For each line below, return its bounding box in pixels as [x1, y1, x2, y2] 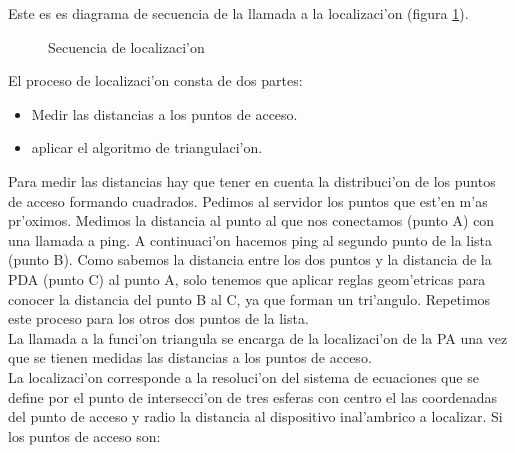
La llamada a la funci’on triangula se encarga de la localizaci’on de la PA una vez [8, 327, 508, 348]
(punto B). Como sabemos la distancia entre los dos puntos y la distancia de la [8, 249, 492, 270]
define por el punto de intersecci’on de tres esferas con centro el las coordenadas [8, 386, 498, 407]
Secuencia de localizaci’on [48, 36, 205, 57]
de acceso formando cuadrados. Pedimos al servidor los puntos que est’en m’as [8, 190, 488, 211]
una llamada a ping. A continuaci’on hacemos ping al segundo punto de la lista [8, 229, 493, 250]
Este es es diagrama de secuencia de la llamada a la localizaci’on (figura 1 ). [8, 3, 469, 23]
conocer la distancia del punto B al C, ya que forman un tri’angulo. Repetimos [8, 288, 491, 309]
